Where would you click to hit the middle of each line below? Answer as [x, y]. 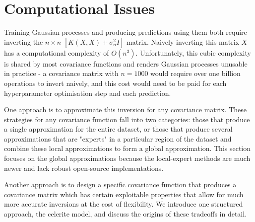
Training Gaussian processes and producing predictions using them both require [126, 32]
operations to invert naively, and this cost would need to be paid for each [115, 83]
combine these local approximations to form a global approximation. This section [127, 148]
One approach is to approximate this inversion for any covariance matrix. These [125, 110]
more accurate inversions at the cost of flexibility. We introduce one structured [124, 204]
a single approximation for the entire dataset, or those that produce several [118, 129]
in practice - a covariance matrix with [61, 73]
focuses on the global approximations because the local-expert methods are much [127, 158]
